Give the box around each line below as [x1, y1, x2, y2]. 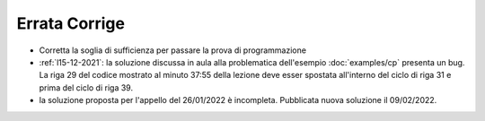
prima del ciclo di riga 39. [39, 82, 134, 93]
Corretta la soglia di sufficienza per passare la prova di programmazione [39, 45, 307, 56]
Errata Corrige [16, 13, 126, 33]
